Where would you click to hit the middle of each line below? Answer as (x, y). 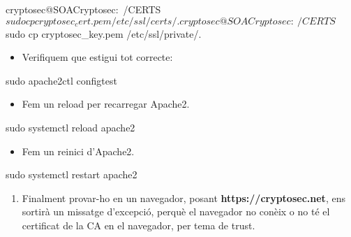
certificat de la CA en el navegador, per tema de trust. (139, 225)
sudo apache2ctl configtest (61, 80)
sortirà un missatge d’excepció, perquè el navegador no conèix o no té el (176, 211)
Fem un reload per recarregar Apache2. (106, 104)
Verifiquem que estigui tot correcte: (97, 57)
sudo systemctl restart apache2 (72, 174)
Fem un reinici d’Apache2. (78, 151)
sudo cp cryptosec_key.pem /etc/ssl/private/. (104, 33)
